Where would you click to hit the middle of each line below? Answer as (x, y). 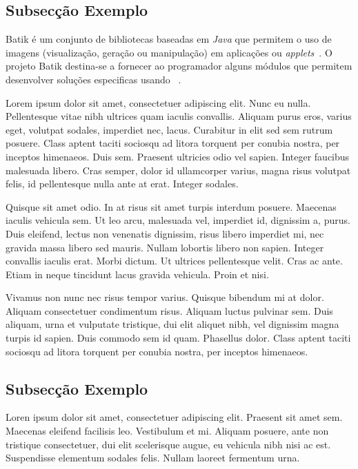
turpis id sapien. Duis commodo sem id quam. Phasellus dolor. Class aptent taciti (178, 338)
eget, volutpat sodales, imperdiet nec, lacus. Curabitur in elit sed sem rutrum (169, 129)
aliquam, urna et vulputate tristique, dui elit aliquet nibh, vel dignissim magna (172, 324)
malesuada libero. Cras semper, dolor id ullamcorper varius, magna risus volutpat (178, 170)
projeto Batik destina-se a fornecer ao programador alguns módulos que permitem (179, 66)
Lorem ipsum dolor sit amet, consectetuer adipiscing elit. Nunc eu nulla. (158, 102)
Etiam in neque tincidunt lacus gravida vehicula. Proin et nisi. (137, 274)
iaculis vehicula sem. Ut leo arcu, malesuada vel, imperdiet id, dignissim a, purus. (178, 220)
